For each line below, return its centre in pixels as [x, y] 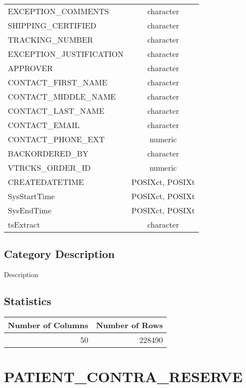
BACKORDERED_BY [48, 153]
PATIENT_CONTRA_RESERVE [123, 376]
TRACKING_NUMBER [50, 39]
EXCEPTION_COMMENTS [59, 11]
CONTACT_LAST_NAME [56, 111]
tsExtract [24, 224]
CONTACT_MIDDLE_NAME [62, 96]
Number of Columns [48, 325]
